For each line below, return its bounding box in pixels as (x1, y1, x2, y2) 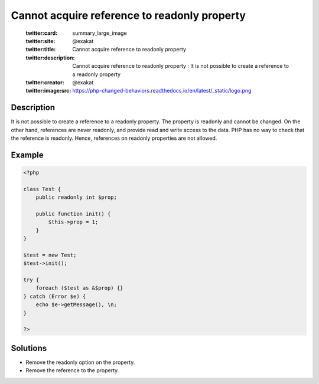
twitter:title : (25, 46, 56, 53)
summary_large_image (72, 29, 127, 37)
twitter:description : (25, 54, 75, 61)
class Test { (23, 186, 61, 192)
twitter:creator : (25, 78, 64, 86)
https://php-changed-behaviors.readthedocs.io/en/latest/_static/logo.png (72, 87, 252, 94)
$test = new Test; (23, 251, 77, 258)
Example (11, 150, 44, 160)
